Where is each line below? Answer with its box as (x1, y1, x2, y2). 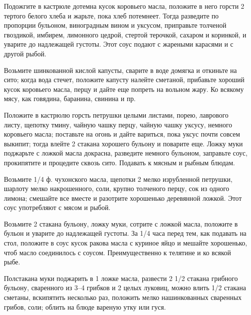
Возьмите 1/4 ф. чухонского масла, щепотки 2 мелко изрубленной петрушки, (4, 174, 233, 184)
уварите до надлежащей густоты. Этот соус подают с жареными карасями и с (4, 39, 234, 49)
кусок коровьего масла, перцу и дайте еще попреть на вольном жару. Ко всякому (4, 84, 244, 94)
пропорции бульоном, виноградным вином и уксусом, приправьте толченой (4, 20, 227, 30)
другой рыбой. (4, 48, 47, 58)
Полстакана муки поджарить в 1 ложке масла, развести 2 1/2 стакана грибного (4, 273, 238, 283)
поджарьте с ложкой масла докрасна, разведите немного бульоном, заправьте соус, (4, 148, 248, 158)
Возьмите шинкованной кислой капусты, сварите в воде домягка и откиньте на (4, 65, 237, 75)
